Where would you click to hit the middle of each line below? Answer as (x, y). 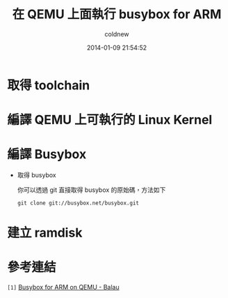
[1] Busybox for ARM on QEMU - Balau (63, 288)
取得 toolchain (49, 85)
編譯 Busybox (47, 155)
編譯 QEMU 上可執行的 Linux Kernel (110, 120)
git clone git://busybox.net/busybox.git (78, 203)
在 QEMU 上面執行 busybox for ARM (117, 14)
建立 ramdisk (45, 233)
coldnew (117, 34)
